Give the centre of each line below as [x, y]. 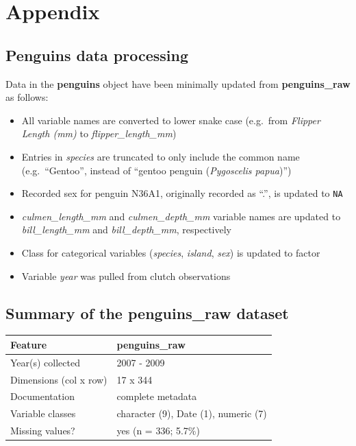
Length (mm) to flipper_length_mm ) [99, 133]
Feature [29, 344]
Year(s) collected [45, 362]
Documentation [42, 396]
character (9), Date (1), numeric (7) [192, 413]
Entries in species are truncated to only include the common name [161, 156]
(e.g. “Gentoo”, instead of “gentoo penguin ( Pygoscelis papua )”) [156, 170]
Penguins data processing [97, 55]
